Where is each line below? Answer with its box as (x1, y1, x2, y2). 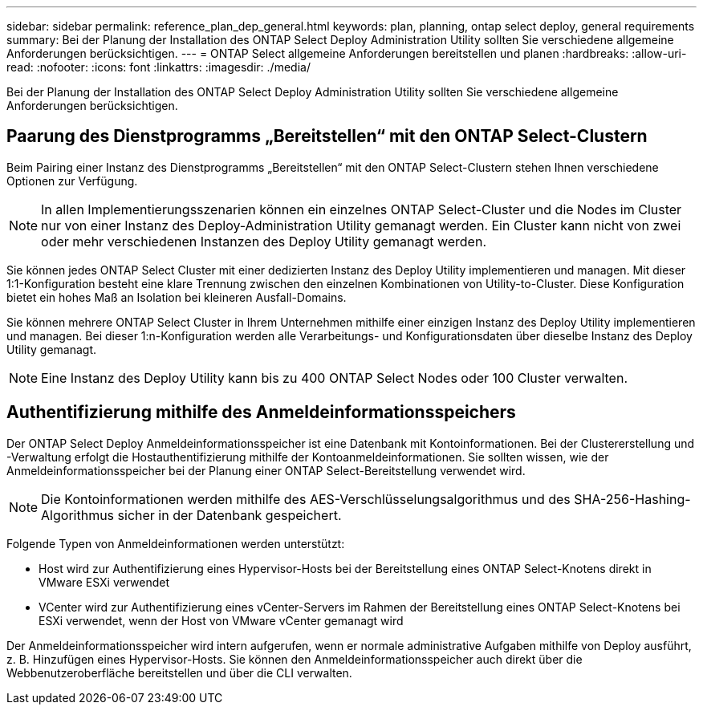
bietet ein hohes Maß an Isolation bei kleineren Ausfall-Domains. (6, 290, 347, 304)
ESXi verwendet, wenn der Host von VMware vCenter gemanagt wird (39, 613, 404, 628)
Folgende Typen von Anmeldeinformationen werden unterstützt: (6, 536, 345, 551)
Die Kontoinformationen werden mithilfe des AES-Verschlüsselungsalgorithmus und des (41, 490, 571, 507)
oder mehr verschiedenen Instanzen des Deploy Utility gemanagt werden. (41, 233, 486, 250)
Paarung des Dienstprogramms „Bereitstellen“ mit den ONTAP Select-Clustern (6, 126, 648, 147)
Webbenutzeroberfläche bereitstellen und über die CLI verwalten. (6, 665, 352, 680)
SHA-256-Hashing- (574, 490, 691, 507)
